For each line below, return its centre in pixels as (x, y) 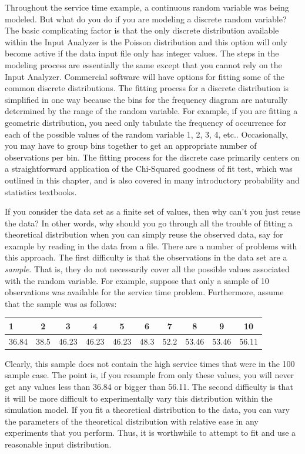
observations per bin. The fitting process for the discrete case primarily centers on (152, 157)
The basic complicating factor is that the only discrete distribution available (142, 30)
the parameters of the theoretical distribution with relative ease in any (132, 421)
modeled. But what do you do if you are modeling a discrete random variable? (146, 19)
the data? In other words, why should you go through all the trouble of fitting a (149, 223)
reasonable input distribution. (58, 444)
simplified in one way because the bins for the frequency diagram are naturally (146, 99)
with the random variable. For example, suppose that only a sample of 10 (137, 280)
